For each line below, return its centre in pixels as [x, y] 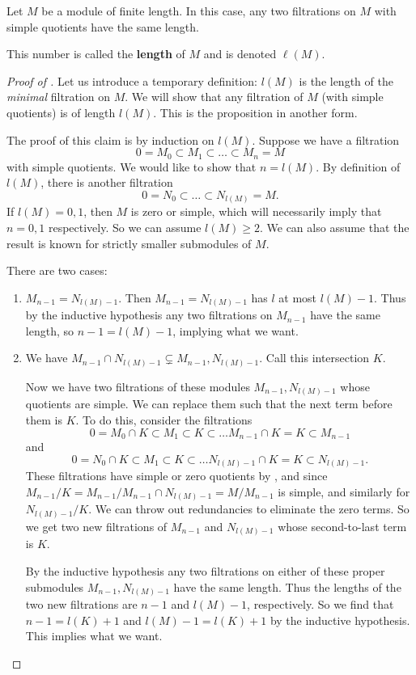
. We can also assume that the [334, 227]
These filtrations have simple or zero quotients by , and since [176, 476]
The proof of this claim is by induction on [110, 139]
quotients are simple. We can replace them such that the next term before [209, 404]
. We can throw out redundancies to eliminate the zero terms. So [249, 509]
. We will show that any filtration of [214, 97]
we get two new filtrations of [96, 526]
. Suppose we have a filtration [326, 139]
